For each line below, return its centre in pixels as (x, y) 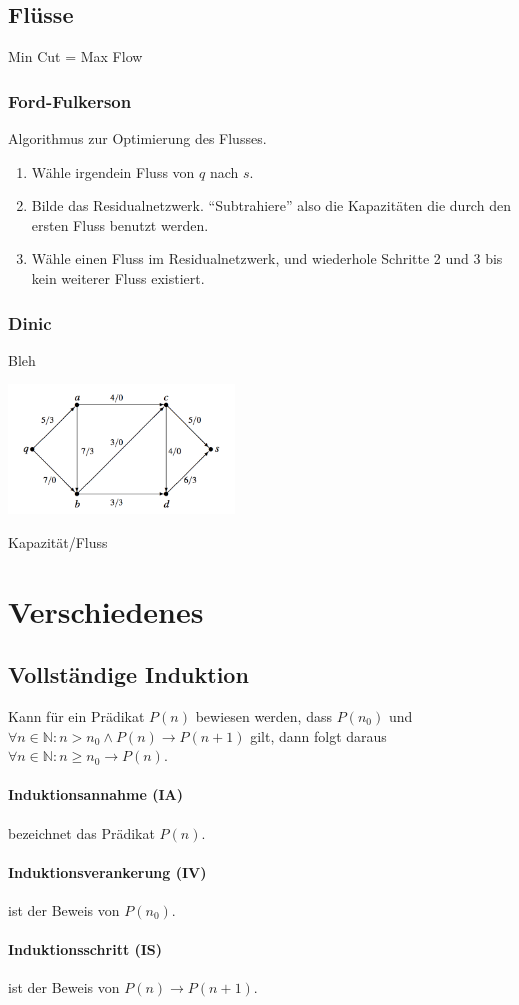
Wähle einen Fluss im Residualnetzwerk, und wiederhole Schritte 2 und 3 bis (267, 258)
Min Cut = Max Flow (75, 56)
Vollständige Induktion (128, 674)
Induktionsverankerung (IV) (107, 871)
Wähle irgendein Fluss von (113, 171)
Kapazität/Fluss (58, 541)
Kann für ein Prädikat (76, 715)
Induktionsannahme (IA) (95, 794)
